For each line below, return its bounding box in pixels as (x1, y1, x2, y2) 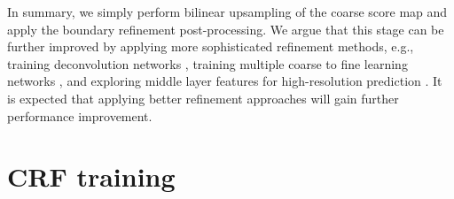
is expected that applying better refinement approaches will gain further (7, 88, 399, 107)
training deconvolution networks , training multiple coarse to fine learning (7, 54, 408, 73)
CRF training (7, 158, 176, 195)
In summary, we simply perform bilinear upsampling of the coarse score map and (7, 3, 448, 20)
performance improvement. (7, 106, 153, 125)
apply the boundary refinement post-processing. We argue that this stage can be (7, 19, 444, 38)
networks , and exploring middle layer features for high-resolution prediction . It (7, 72, 442, 90)
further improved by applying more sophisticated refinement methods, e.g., (7, 37, 414, 56)
